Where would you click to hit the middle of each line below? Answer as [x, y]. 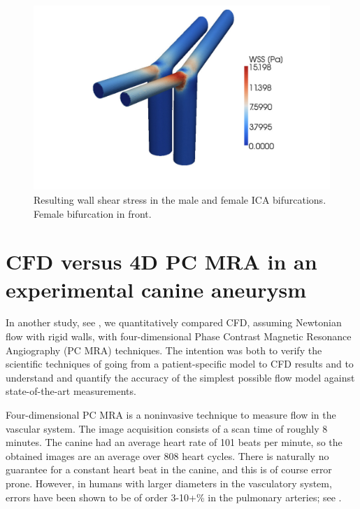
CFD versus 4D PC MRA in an [161, 262]
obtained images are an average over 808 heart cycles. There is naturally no [167, 455]
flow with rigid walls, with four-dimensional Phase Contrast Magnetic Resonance [179, 336]
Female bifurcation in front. [93, 213]
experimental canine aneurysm [156, 289]
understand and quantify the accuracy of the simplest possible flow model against [180, 377]
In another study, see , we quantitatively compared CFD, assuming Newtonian [174, 322]
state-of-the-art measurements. [71, 391]
